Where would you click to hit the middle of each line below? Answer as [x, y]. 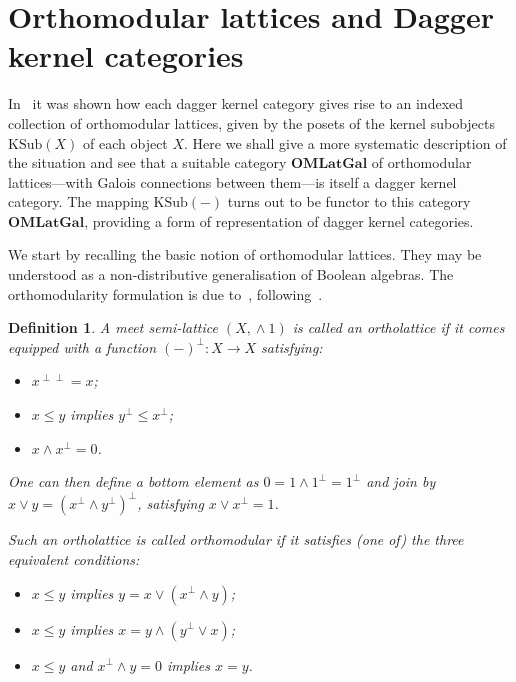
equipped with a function [82, 346]
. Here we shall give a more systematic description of [345, 142]
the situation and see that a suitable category [147, 162]
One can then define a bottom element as [133, 481]
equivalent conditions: [74, 558]
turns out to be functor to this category [349, 201]
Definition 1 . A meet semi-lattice [113, 327]
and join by [401, 481]
